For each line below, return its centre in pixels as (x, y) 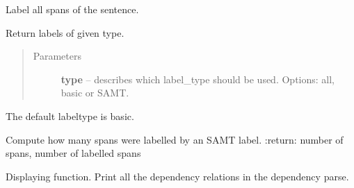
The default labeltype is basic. (70, 116)
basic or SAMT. (95, 93)
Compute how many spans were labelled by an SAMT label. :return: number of (175, 139)
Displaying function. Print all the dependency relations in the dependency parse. (177, 176)
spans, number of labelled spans (73, 153)
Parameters (57, 56)
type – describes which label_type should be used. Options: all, (198, 79)
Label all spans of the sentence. (72, 9)
